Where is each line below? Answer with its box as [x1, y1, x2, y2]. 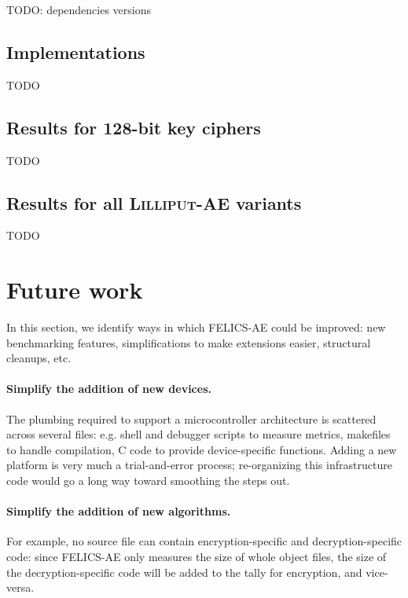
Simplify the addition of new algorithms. [6, 503, 231, 519]
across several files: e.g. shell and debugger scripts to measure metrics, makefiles [6, 426, 391, 442]
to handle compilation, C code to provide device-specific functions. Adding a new [6, 441, 397, 457]
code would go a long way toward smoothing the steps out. [6, 472, 290, 489]
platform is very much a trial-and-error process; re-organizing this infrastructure [6, 457, 392, 473]
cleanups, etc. [6, 350, 72, 366]
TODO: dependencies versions [6, 2, 152, 17]
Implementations [6, 39, 145, 64]
